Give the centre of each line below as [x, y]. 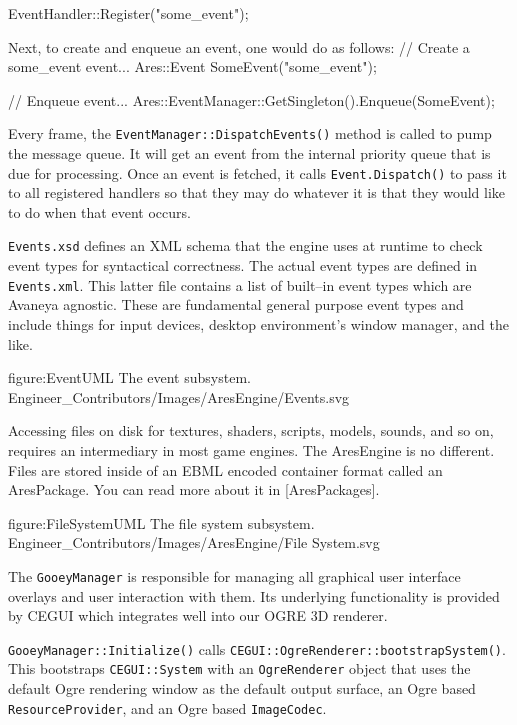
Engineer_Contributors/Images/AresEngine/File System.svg [194, 542]
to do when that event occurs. [99, 211]
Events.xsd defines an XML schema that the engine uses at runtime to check [245, 245]
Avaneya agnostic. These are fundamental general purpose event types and [236, 304]
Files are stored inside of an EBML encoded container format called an [225, 469]
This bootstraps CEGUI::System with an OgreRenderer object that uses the [239, 668]
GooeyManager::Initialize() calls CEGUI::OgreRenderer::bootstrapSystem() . [257, 648]
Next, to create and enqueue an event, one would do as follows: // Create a [239, 46]
